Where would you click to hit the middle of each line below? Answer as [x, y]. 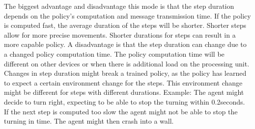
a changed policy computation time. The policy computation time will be [114, 54]
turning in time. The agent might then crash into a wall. [89, 121]
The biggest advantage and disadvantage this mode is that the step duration [119, 6]
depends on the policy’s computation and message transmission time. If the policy [127, 15]
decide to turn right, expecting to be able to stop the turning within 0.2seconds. [125, 101]
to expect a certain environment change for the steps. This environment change [123, 82]
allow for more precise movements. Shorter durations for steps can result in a [120, 34]
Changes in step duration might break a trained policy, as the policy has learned [125, 73]
